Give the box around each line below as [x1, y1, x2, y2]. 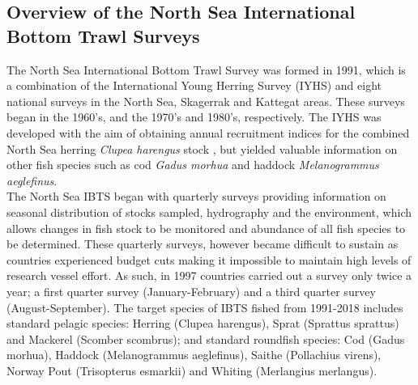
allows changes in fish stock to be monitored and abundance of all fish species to [6, 219, 406, 236]
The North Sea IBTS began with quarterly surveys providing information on [6, 188, 386, 205]
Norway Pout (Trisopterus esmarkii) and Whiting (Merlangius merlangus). [6, 362, 377, 379]
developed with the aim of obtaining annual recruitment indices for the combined [6, 124, 410, 141]
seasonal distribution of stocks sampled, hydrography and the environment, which [6, 203, 412, 220]
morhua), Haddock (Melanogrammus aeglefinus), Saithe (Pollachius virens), [6, 346, 382, 363]
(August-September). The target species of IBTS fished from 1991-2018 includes [6, 298, 403, 315]
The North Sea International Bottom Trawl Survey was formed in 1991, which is [6, 61, 406, 78]
